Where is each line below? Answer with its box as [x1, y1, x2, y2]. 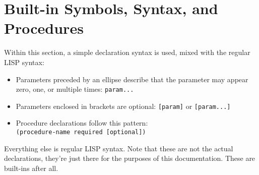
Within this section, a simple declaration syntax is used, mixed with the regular [4, 47, 250, 57]
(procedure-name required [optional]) [16, 129, 146, 136]
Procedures [4, 18, 84, 38]
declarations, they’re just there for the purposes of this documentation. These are [4, 153, 255, 163]
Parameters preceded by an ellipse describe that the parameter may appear [16, 74, 248, 84]
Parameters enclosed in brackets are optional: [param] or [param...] [16, 100, 231, 111]
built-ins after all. [4, 162, 58, 173]
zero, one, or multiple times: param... [16, 84, 134, 94]
